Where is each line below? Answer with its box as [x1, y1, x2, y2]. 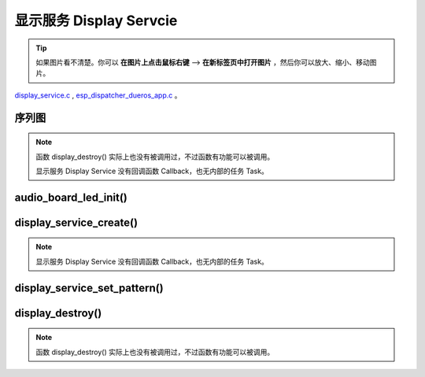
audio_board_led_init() [14, 190, 128, 204]
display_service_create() [14, 216, 138, 229]
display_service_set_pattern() [14, 281, 164, 294]
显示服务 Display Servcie [14, 12, 178, 29]
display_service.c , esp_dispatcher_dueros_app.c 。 [14, 91, 182, 100]
